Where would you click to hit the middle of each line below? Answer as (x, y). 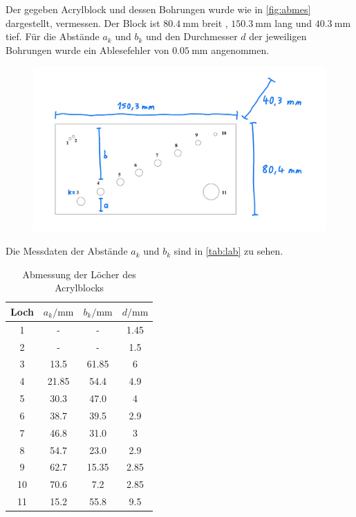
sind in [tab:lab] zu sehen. (228, 251)
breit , (215, 22)
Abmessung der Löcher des (79, 274)
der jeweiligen (278, 36)
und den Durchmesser (191, 36)
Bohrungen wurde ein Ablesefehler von (87, 49)
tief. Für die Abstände (53, 36)
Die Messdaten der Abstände (67, 251)
